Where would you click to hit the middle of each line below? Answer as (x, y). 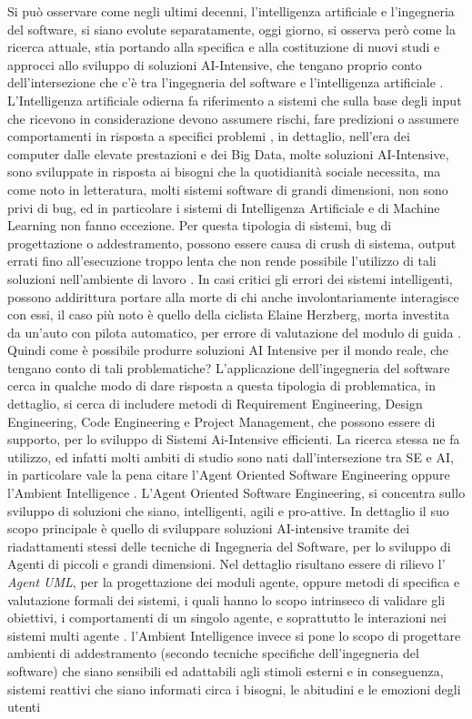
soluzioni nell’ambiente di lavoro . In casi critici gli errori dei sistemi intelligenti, (230, 278)
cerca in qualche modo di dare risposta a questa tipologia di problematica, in (221, 385)
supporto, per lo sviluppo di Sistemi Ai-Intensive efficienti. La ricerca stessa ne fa (234, 439)
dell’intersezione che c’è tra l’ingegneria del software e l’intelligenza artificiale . (226, 82)
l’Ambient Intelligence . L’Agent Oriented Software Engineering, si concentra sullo (236, 493)
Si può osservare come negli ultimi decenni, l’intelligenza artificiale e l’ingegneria (231, 11)
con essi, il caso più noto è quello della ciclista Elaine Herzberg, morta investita (228, 314)
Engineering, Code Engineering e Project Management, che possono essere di (221, 421)
